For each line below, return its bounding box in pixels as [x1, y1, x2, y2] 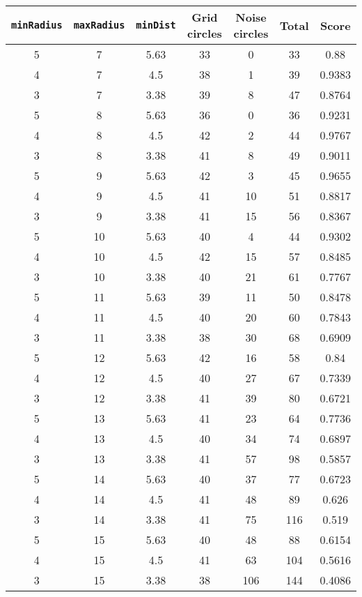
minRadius [11, 20, 63, 31]
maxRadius [73, 20, 125, 31]
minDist [136, 20, 176, 31]
